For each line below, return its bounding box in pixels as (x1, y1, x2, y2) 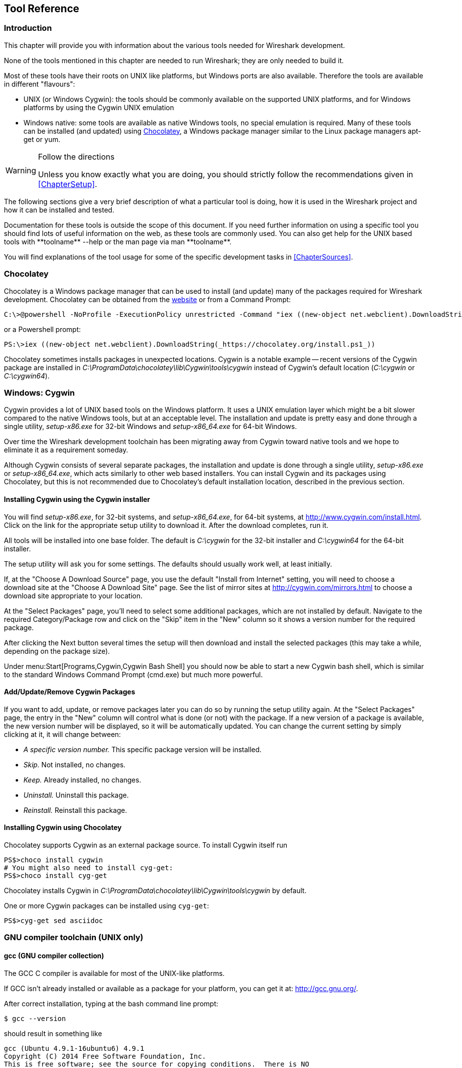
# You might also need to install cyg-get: (4, 863, 173, 872)
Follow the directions (38, 151, 115, 162)
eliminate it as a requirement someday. (4, 446, 128, 454)
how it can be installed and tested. (4, 205, 115, 214)
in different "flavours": (4, 79, 75, 88)
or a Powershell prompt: (4, 325, 81, 333)
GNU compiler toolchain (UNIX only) (4, 932, 143, 943)
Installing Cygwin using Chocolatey (4, 823, 122, 832)
